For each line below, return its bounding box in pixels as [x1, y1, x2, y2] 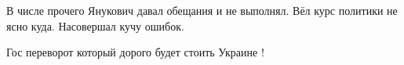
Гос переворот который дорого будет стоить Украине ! [6, 44, 264, 60]
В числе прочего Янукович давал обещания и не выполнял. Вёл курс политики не [6, 2, 398, 18]
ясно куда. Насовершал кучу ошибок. [6, 17, 184, 34]
